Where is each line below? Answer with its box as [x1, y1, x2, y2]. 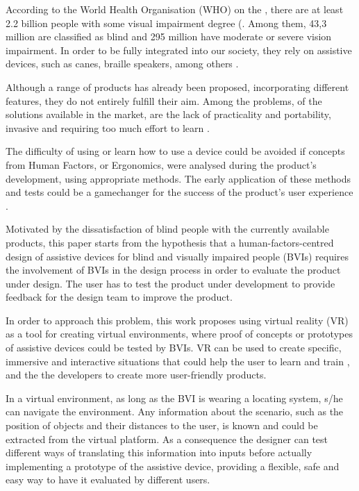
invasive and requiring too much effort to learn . [6, 120, 210, 135]
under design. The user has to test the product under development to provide [6, 276, 335, 290]
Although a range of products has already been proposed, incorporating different [6, 79, 349, 94]
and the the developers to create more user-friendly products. [6, 367, 267, 382]
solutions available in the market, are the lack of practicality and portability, [6, 107, 331, 122]
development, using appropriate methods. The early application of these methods [6, 171, 351, 185]
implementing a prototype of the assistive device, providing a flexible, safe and [6, 458, 340, 473]
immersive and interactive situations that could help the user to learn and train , [6, 353, 350, 368]
